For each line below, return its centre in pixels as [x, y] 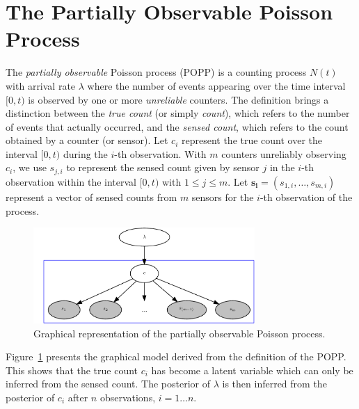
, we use [30, 167]
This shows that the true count [72, 370]
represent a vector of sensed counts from [91, 197]
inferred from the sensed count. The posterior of [108, 384]
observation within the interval [71, 181]
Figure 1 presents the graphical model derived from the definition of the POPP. [176, 356]
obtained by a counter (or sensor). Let [87, 140]
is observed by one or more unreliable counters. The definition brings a [178, 99]
